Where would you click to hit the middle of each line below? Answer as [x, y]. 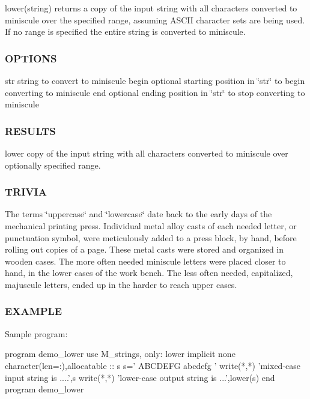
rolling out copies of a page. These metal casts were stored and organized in [144, 249]
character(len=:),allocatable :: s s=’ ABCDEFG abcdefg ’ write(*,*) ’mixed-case [153, 365]
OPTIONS [31, 58]
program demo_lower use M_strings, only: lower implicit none [120, 354]
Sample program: [36, 333]
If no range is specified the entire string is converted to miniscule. [125, 31]
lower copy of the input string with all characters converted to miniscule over [147, 153]
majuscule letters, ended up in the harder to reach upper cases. [121, 284]
